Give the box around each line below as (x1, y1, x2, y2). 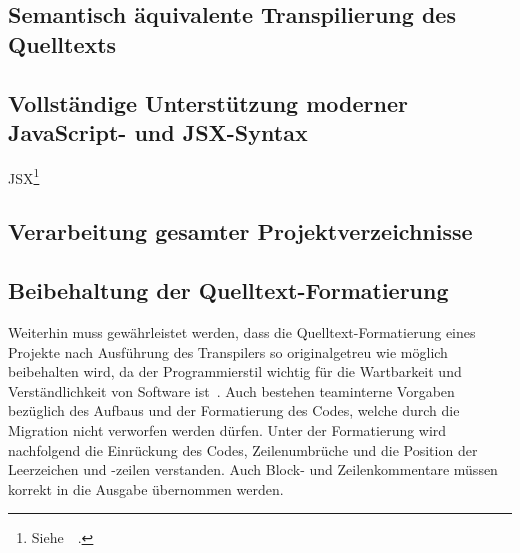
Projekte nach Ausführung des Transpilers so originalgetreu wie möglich (8, 341, 448, 362)
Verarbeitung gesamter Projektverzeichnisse (8, 216, 473, 247)
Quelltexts (8, 28, 117, 59)
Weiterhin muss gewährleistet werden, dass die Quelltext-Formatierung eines (8, 322, 476, 342)
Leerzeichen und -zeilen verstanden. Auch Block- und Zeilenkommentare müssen (8, 459, 498, 480)
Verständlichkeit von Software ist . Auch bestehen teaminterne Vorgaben (8, 380, 455, 401)
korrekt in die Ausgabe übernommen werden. (8, 478, 284, 499)
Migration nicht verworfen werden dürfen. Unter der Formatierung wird (8, 419, 447, 440)
